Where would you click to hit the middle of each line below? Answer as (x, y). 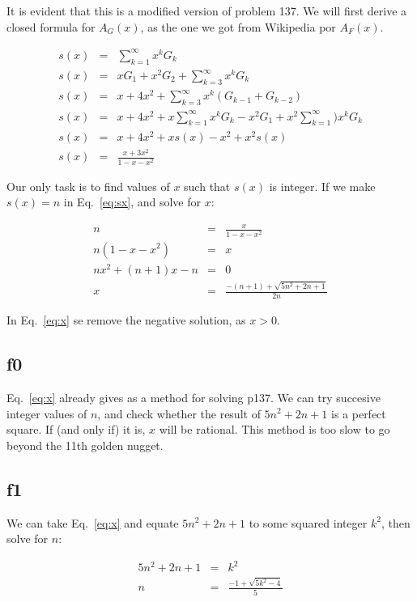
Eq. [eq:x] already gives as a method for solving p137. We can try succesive (194, 397)
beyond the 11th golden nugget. (85, 445)
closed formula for (51, 26)
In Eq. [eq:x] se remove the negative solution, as (126, 320)
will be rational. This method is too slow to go (274, 429)
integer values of (47, 413)
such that (207, 186)
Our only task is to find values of (88, 186)
